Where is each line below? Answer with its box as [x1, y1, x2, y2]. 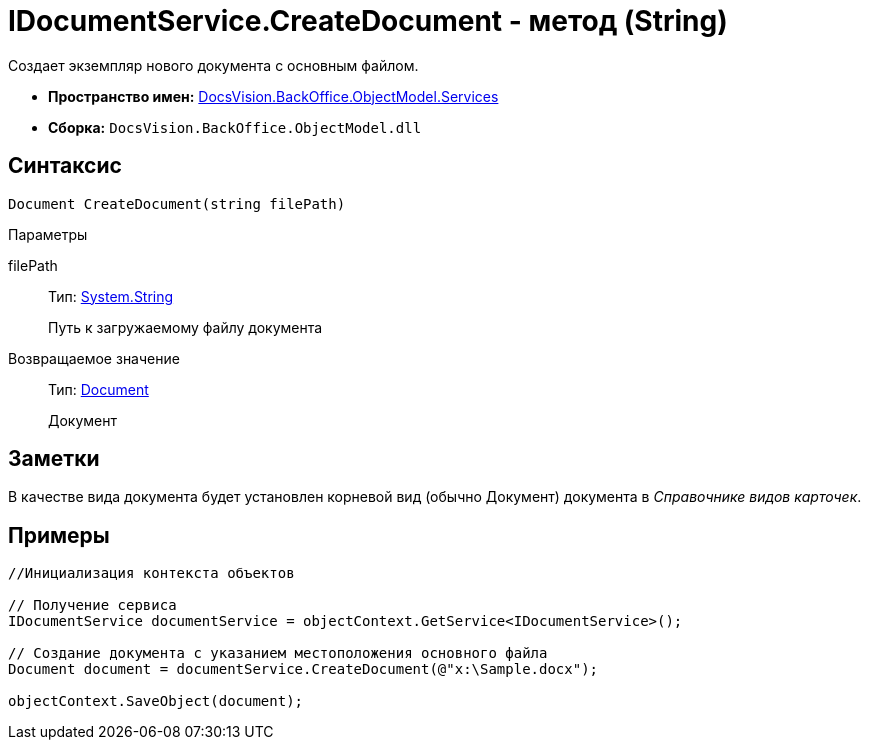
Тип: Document [48, 380, 149, 398]
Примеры [8, 522, 110, 548]
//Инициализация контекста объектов [8, 565, 295, 582]
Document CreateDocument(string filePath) [8, 195, 346, 212]
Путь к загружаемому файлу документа [48, 318, 323, 336]
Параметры [8, 225, 88, 243]
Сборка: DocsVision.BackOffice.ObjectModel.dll [48, 118, 422, 136]
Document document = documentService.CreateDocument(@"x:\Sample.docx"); [8, 661, 599, 678]
